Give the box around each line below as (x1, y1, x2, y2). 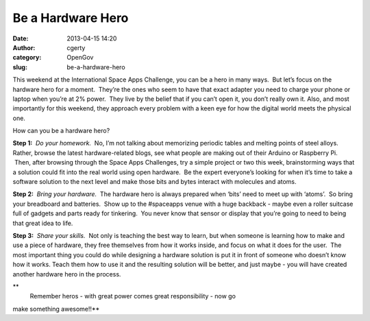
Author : (12, 43, 36, 51)
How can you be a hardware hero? (12, 127, 110, 135)
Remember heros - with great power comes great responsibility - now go (29, 292, 236, 300)
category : (12, 53, 42, 62)
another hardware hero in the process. (12, 270, 121, 278)
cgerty (66, 43, 86, 51)
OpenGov (66, 53, 94, 62)
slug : (12, 62, 27, 71)
